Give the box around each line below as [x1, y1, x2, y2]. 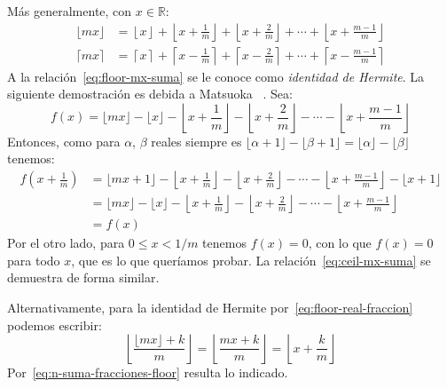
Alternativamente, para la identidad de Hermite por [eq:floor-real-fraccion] [7, 297, 413, 316]
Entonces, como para [7, 131, 121, 150]
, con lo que [308, 234, 372, 252]
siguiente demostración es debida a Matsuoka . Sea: [7, 84, 293, 103]
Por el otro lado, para [7, 234, 125, 252]
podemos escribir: [7, 315, 102, 334]
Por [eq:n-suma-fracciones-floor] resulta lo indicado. [7, 363, 288, 382]
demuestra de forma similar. [7, 268, 160, 287]
